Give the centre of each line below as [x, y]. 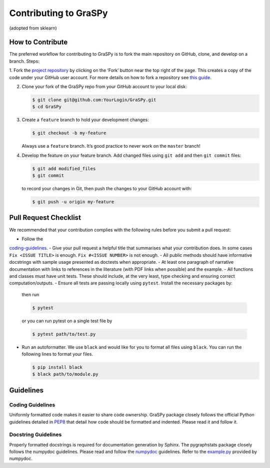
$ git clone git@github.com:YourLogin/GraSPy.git [94, 100]
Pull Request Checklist [45, 218]
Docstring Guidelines [35, 434]
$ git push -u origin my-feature [73, 202]
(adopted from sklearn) [33, 28]
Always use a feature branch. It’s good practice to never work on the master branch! [111, 146]
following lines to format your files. [57, 354]
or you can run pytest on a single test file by [67, 321]
